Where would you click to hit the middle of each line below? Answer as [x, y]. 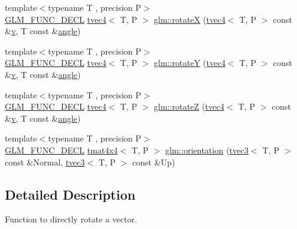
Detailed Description [70, 194]
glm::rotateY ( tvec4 [190, 63]
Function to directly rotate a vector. [71, 219]
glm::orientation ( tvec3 [207, 150]
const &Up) [154, 162]
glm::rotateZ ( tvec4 [189, 106]
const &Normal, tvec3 [45, 162]
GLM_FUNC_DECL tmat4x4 [61, 150]
